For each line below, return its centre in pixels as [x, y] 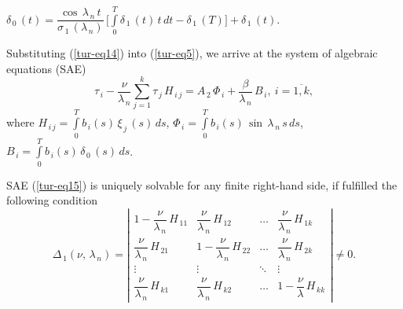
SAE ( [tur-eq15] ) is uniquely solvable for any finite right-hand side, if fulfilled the [202, 184]
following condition [52, 200]
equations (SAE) [46, 68]
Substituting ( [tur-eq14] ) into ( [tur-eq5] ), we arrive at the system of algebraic [192, 53]
